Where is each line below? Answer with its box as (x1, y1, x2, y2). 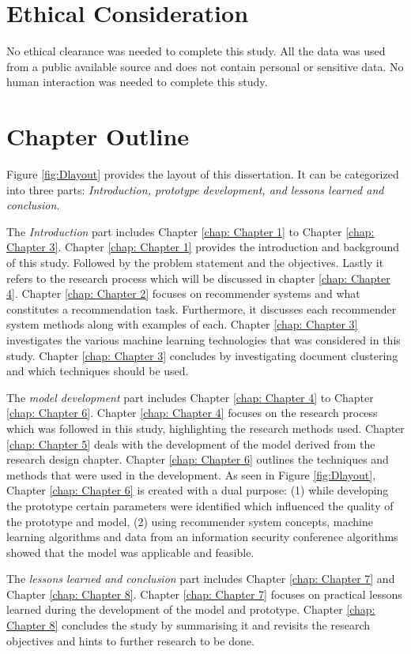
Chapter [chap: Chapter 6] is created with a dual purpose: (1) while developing (6, 482, 389, 498)
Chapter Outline (6, 120, 190, 152)
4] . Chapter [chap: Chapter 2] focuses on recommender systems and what (6, 285, 360, 302)
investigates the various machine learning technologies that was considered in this (6, 331, 401, 348)
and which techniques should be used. (6, 363, 189, 379)
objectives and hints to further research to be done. (6, 632, 255, 648)
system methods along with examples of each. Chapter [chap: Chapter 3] (6, 316, 358, 333)
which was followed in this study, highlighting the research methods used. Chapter (6, 419, 405, 436)
